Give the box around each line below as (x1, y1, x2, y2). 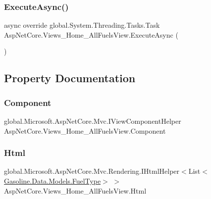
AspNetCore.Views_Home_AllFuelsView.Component (4, 125, 166, 136)
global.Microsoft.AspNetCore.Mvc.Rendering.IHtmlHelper (4, 166, 180, 176)
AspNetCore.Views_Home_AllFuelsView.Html (4, 185, 147, 196)
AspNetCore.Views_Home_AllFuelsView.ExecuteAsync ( (4, 29, 178, 40)
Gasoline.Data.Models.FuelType (4, 176, 101, 186)
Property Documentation (4, 70, 136, 86)
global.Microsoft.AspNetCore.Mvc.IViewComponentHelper (4, 116, 181, 126)
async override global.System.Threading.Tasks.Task (4, 20, 160, 30)
